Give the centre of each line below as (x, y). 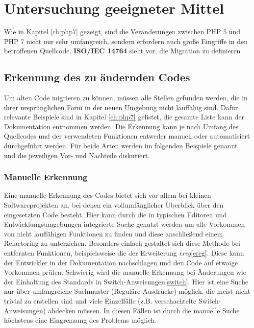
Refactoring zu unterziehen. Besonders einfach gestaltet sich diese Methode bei (122, 243)
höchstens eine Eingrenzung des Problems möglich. (80, 320)
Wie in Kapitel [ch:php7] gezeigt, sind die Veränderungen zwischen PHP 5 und (122, 32)
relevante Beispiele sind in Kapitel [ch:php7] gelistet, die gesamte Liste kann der (124, 117)
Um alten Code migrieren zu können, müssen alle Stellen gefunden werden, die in (126, 98)
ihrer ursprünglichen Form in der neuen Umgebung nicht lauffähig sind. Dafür (121, 107)
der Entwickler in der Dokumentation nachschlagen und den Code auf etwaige (121, 262)
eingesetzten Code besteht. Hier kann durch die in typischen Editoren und (115, 214)
